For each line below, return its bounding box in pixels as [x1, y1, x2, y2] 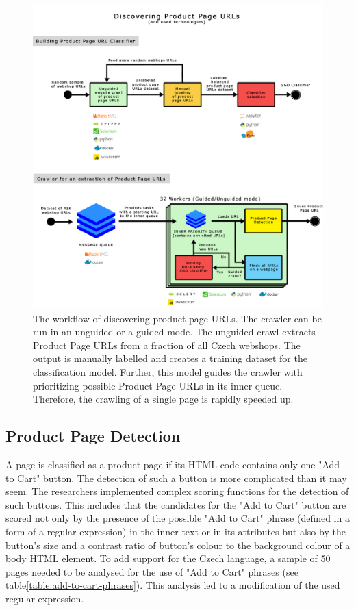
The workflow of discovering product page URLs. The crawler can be [33, 311, 322, 325]
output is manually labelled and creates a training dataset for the [33, 351, 307, 366]
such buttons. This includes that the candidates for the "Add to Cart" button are [5, 497, 346, 511]
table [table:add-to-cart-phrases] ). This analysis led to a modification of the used [5, 578, 340, 592]
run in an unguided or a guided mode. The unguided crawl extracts [33, 325, 316, 339]
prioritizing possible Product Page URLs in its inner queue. [33, 378, 283, 392]
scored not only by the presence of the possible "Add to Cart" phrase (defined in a [5, 511, 350, 525]
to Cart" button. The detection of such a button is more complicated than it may [5, 470, 347, 485]
